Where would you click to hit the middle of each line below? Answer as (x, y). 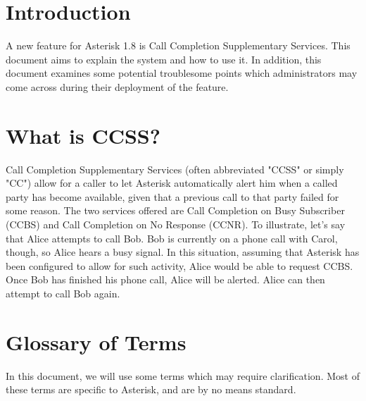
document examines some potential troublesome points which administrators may (182, 73)
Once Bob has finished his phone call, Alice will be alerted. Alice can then (165, 279)
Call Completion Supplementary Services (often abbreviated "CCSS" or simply (175, 169)
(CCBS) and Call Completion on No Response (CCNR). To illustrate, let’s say (176, 224)
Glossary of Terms (96, 341)
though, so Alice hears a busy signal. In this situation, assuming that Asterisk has (183, 252)
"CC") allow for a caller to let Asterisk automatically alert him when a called (172, 183)
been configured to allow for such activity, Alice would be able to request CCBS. (179, 265)
